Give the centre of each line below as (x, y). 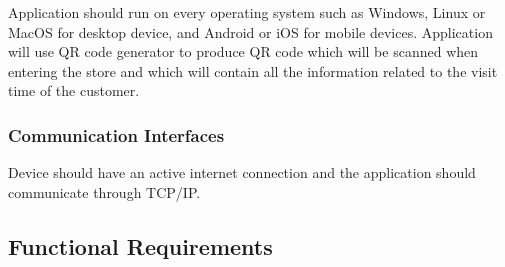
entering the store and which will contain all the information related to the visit (253, 70)
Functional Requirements (140, 245)
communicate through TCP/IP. (104, 191)
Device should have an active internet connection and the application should (242, 172)
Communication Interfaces (116, 134)
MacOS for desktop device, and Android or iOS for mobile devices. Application (250, 31)
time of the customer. (74, 90)
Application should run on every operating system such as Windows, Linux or (247, 12)
